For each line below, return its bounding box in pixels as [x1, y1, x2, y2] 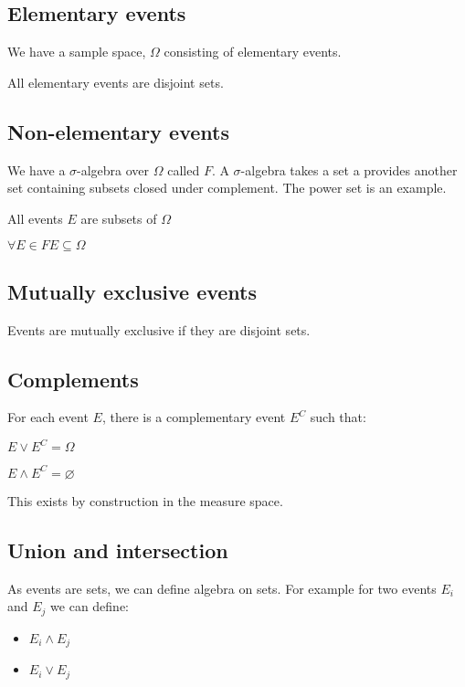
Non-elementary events [7, 117, 229, 145]
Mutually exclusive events [7, 277, 258, 305]
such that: [310, 407, 366, 427]
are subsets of [80, 208, 157, 227]
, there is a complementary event [101, 407, 286, 427]
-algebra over [77, 160, 150, 179]
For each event [7, 407, 89, 427]
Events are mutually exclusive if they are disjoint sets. [7, 320, 311, 339]
